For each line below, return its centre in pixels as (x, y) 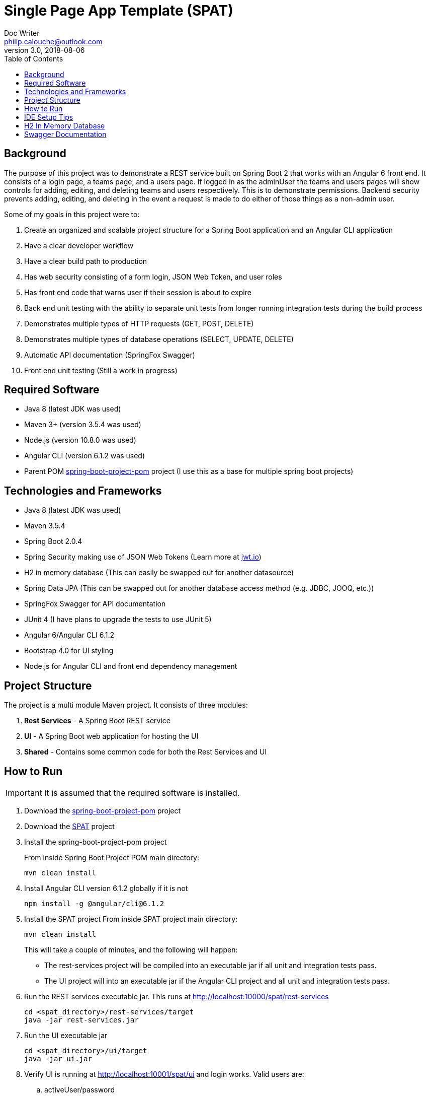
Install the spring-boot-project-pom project (96, 842)
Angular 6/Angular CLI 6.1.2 (69, 635)
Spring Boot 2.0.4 (53, 541)
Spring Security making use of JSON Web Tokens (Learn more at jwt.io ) (143, 557)
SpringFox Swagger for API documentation (95, 604)
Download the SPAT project (69, 826)
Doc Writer (22, 33)
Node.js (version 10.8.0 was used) (80, 440)
